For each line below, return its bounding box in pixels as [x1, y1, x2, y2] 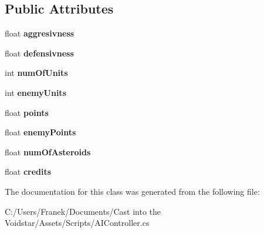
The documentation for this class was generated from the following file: [5, 185, 260, 197]
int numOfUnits [5, 66, 68, 79]
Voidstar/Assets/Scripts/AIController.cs [5, 217, 150, 229]
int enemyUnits [5, 86, 66, 98]
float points [5, 106, 49, 118]
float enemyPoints [5, 126, 76, 138]
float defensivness [5, 46, 74, 59]
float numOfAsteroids [5, 145, 91, 158]
